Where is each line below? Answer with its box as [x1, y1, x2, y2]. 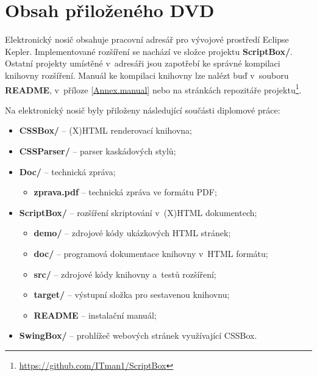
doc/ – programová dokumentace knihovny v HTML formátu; [34, 247, 268, 259]
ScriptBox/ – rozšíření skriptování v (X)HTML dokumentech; [19, 206, 257, 219]
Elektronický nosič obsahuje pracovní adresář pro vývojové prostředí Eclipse [5, 33, 289, 46]
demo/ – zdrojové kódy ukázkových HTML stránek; [34, 226, 231, 239]
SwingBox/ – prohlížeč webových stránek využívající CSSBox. [19, 329, 257, 342]
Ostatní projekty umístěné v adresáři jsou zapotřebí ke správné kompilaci [5, 57, 280, 70]
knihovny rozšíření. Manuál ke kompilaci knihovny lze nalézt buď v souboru [5, 68, 289, 81]
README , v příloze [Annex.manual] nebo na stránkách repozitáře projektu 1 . [5, 81, 302, 96]
